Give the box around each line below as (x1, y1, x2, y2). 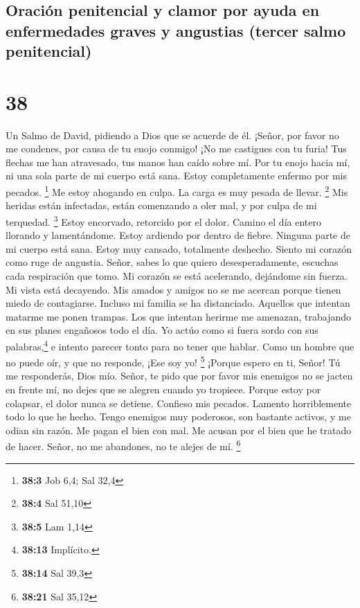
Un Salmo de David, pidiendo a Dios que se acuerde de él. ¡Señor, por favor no (6, 127, 339, 142)
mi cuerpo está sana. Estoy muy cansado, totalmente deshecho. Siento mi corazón (6, 241, 352, 256)
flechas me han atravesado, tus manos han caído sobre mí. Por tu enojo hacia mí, (6, 154, 350, 169)
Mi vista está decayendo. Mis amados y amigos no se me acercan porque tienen (6, 282, 341, 296)
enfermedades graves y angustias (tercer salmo (6, 19, 346, 41)
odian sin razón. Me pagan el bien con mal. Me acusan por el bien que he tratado (6, 422, 352, 437)
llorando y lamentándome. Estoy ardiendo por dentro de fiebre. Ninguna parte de (6, 228, 350, 242)
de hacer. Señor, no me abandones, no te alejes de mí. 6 (6, 437, 241, 454)
